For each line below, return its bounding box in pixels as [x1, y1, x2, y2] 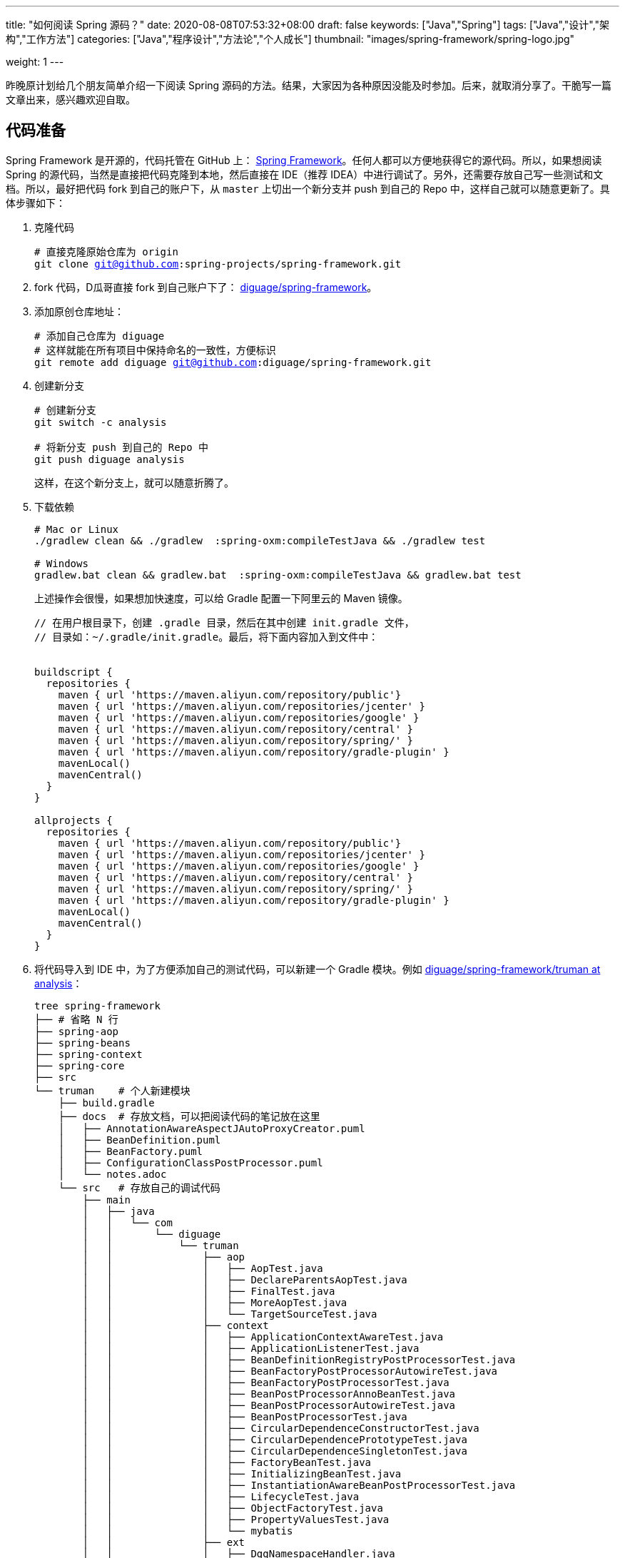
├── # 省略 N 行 [34, 1013, 118, 1025]
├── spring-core [34, 1059, 125, 1071]
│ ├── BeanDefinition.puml [58, 1134, 221, 1146]
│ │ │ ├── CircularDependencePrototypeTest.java [82, 1433, 467, 1445]
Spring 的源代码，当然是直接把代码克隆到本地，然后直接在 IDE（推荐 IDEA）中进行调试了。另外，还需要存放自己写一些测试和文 [6, 168, 604, 180]
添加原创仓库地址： [34, 305, 124, 317]
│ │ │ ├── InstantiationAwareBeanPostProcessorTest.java [82, 1479, 516, 1491]
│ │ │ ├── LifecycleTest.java [82, 1490, 360, 1502]
